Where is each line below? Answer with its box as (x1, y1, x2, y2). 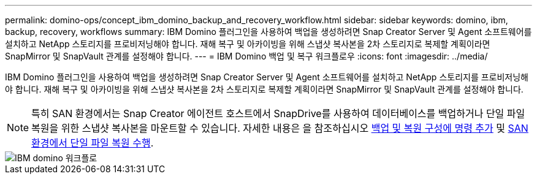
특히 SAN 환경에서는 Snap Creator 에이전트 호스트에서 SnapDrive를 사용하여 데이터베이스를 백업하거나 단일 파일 (31, 107, 525, 120)
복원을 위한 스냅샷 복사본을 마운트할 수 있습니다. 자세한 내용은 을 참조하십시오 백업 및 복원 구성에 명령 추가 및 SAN (31, 122, 528, 134)
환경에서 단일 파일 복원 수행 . (31, 137, 154, 149)
